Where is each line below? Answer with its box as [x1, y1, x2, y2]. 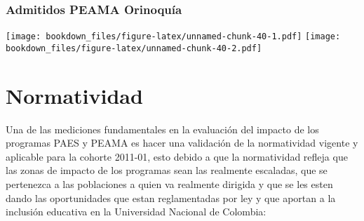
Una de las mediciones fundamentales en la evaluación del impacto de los [6, 121, 319, 136]
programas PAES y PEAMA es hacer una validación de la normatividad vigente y [6, 135, 358, 150]
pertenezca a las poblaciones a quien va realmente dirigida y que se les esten [6, 177, 333, 192]
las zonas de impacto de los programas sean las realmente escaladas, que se [6, 163, 328, 178]
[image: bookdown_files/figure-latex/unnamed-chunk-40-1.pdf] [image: [6, 32, 341, 42]
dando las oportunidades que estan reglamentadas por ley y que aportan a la [6, 190, 336, 205]
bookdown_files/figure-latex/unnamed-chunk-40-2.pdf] [6, 43, 262, 53]
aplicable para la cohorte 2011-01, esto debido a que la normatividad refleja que [6, 149, 348, 163]
